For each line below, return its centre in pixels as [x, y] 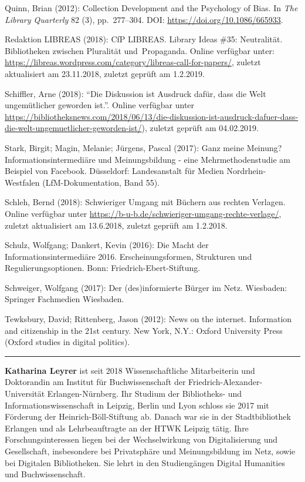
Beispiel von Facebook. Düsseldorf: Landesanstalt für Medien [114, 171]
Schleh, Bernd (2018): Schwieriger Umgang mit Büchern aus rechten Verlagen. [145, 202]
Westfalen [22, 182]
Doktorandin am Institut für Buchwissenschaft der [95, 382]
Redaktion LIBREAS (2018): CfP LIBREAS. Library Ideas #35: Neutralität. [144, 39]
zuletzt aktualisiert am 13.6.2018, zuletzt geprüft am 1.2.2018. [116, 225]
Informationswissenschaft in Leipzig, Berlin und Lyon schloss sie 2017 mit [137, 405]
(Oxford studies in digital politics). [67, 342]
